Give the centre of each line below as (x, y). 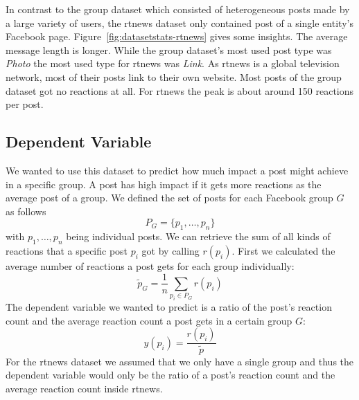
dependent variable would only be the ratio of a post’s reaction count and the (170, 375)
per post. (25, 104)
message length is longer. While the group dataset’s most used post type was (169, 49)
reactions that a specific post (67, 250)
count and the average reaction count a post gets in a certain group (149, 320)
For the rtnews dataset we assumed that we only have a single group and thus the (180, 361)
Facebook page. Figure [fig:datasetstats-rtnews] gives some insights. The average (177, 36)
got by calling (170, 250)
